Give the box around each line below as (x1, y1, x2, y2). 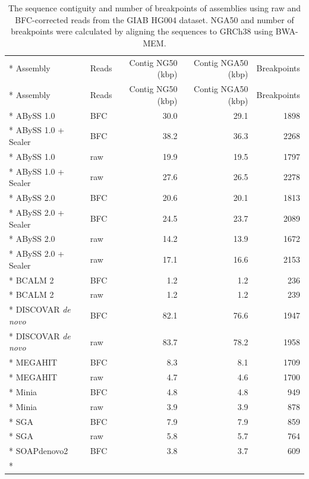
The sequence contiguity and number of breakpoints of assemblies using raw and (8, 2, 301, 14)
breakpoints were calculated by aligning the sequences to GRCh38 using (11, 25, 273, 37)
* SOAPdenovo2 (9, 445, 68, 457)
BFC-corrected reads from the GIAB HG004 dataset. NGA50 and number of (15, 13, 294, 26)
